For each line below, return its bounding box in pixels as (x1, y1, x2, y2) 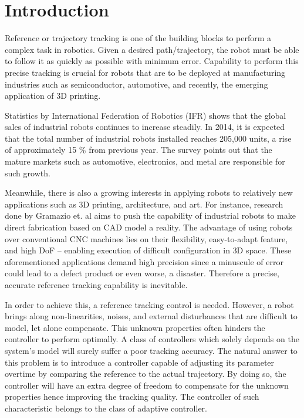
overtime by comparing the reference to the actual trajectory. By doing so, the (5, 367, 286, 380)
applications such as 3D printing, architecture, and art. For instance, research (5, 198, 283, 210)
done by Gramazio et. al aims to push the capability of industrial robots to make (5, 209, 296, 222)
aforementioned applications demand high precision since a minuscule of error (5, 255, 283, 267)
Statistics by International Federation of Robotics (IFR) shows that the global (5, 109, 286, 121)
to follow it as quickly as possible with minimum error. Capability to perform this (5, 55, 299, 67)
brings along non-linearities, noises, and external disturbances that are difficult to (5, 310, 298, 322)
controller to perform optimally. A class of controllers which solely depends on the (5, 333, 299, 345)
